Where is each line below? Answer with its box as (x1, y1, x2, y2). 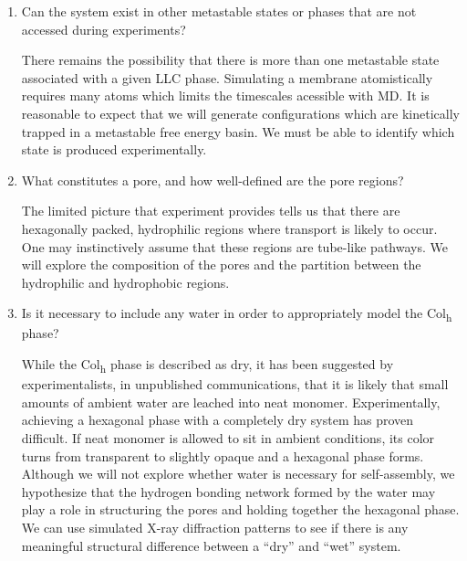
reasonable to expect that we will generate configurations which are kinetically (21, 103, 460, 122)
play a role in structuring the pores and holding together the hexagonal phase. (21, 500, 460, 519)
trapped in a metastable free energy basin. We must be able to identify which (21, 122, 455, 141)
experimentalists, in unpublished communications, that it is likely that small (21, 375, 449, 394)
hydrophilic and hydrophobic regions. (21, 272, 230, 291)
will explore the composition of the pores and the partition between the (21, 255, 421, 274)
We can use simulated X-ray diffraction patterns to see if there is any (21, 517, 409, 536)
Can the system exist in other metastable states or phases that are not (21, 2, 417, 20)
